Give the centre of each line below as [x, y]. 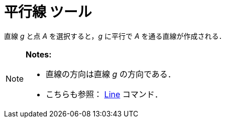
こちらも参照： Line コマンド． [104, 94]
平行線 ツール [48, 12]
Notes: [39, 54]
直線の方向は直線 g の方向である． [111, 74]
